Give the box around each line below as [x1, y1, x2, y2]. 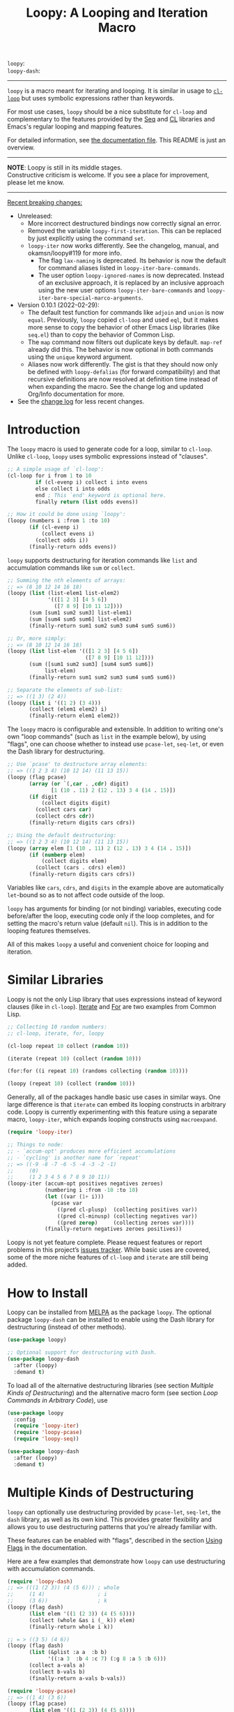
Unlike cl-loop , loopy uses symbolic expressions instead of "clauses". [7, 452, 208, 461]
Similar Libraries [7, 972, 104, 988]
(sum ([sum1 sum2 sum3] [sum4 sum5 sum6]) [29, 661, 155, 668]
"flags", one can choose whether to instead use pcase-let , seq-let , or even [7, 740, 224, 748]
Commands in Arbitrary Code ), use [7, 1396, 108, 1404]
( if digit [29, 793, 58, 800]
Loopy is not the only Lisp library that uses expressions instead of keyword [7, 995, 222, 1003]
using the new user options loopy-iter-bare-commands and [38, 286, 205, 295]
